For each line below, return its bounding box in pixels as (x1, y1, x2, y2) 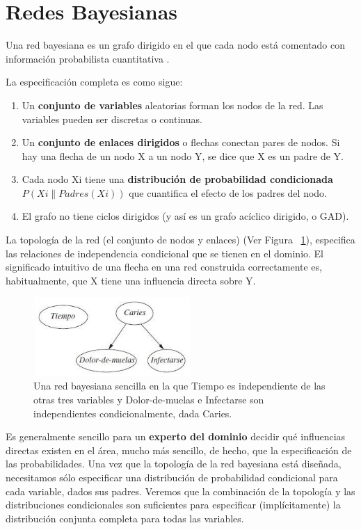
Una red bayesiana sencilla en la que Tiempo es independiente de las (33, 378, 326, 393)
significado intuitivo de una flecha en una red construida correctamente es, (6, 259, 322, 274)
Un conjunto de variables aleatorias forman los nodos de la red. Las (22, 97, 323, 112)
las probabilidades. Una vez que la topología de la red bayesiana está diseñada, (6, 456, 342, 471)
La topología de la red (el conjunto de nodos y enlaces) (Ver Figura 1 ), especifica (6, 232, 355, 247)
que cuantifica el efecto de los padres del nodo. (129, 185, 327, 200)
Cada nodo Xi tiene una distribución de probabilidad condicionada (22, 172, 333, 186)
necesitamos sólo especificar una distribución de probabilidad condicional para (6, 469, 338, 484)
